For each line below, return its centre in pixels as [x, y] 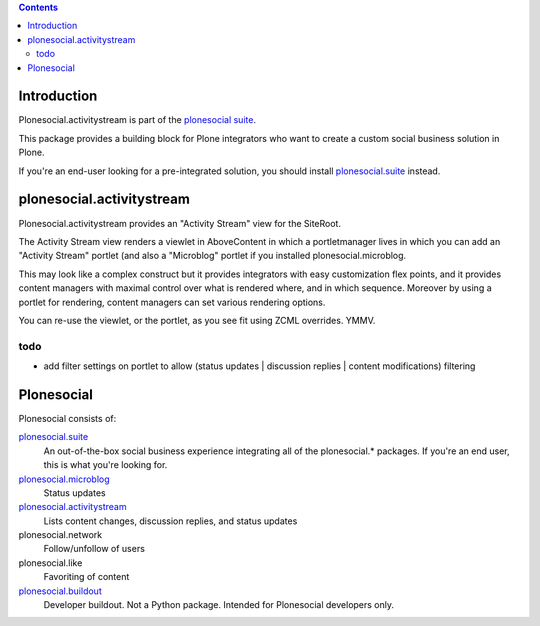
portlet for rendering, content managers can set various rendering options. [172, 302]
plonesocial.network [60, 535]
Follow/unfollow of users [94, 549]
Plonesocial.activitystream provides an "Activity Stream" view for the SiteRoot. [180, 223]
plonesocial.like [50, 562]
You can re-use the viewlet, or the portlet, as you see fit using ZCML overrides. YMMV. [197, 320]
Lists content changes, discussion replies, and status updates [170, 521]
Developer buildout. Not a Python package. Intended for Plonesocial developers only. [219, 605]
